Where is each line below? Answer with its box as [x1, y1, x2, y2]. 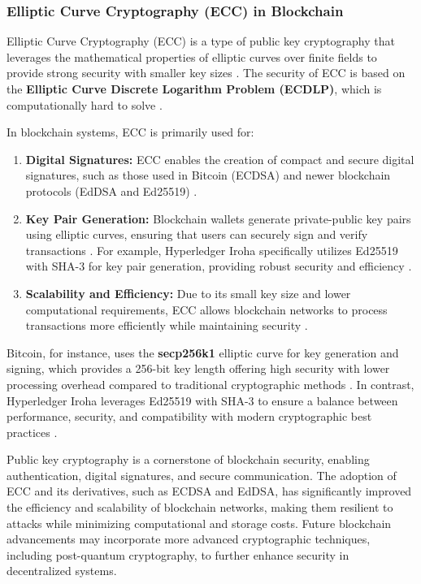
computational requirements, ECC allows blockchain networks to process [25, 301, 388, 318]
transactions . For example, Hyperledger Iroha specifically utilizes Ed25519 [25, 241, 398, 258]
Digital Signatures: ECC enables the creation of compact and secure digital [25, 150, 414, 167]
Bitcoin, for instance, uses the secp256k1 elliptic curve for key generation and [7, 344, 399, 361]
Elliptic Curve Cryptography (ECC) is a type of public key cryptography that [7, 32, 395, 50]
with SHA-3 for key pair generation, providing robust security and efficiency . [25, 257, 412, 275]
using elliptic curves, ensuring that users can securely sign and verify [25, 226, 368, 243]
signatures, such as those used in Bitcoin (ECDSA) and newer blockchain [25, 167, 391, 184]
